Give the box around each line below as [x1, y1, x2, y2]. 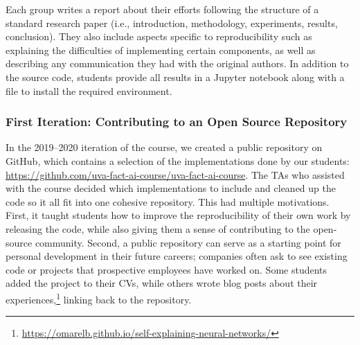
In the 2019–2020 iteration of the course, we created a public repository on [6, 140, 323, 154]
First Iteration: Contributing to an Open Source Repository [6, 113, 348, 130]
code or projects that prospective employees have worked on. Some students [6, 262, 327, 276]
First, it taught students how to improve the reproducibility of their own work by [6, 208, 351, 222]
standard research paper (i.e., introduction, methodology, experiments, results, [6, 15, 338, 30]
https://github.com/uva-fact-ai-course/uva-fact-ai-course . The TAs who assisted [6, 167, 345, 182]
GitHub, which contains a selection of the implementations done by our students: [6, 153, 350, 168]
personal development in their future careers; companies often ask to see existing [6, 249, 348, 263]
